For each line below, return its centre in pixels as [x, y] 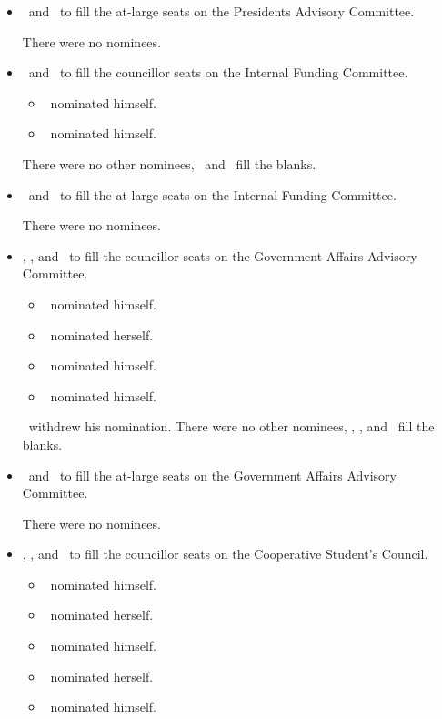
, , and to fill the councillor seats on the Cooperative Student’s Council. [225, 554]
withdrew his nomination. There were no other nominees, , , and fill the [231, 426]
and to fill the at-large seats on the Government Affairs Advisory [213, 475]
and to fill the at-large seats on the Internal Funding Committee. [212, 194]
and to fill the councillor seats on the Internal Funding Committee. [218, 72]
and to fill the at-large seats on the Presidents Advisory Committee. [221, 11]
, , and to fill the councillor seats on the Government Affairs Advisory [220, 255]
